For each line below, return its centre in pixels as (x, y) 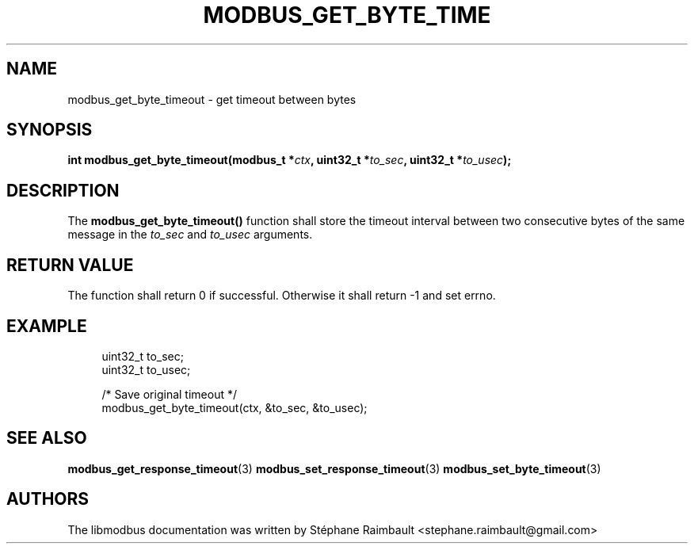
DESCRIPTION (63, 190)
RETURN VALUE (70, 265)
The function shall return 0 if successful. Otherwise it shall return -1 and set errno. (282, 296)
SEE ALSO (47, 438)
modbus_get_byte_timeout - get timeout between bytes (212, 99)
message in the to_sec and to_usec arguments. (190, 235)
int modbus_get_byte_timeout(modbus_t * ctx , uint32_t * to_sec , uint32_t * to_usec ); (290, 160)
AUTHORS (48, 499)
